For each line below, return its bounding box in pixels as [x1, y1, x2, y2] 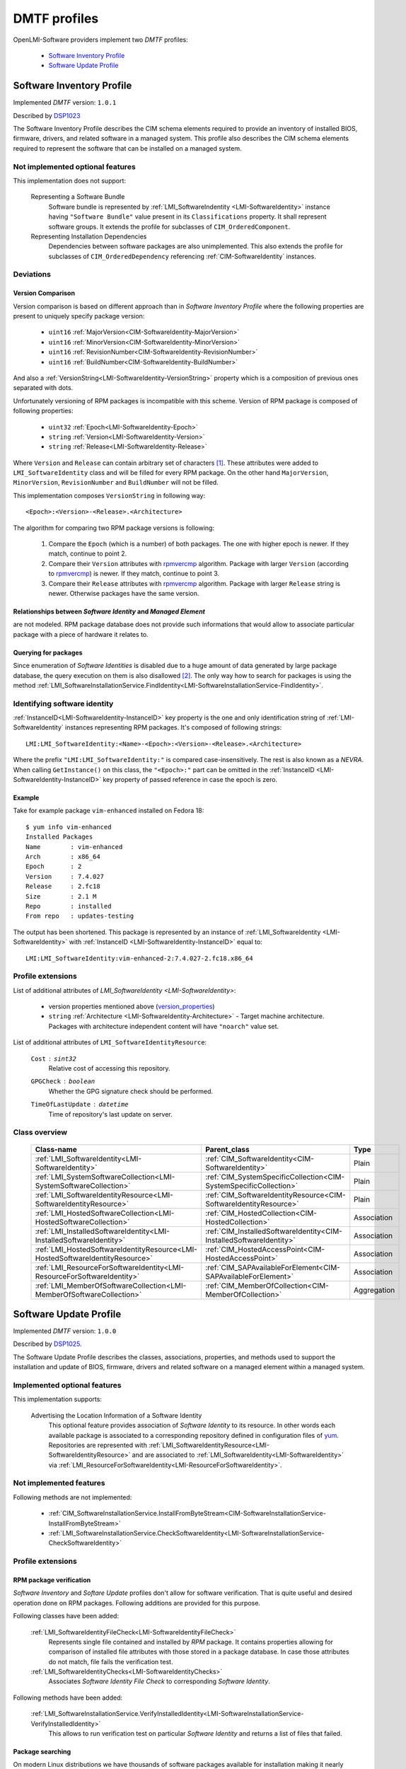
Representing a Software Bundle [30, 192, 125, 201]
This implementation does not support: [13, 176, 127, 185]
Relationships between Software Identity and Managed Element [13, 607, 205, 616]
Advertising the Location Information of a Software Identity [30, 1411, 202, 1419]
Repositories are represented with [48, 1441, 148, 1449]
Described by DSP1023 [13, 111, 81, 120]
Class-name [35, 1144, 77, 1154]
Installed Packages [25, 833, 93, 841]
